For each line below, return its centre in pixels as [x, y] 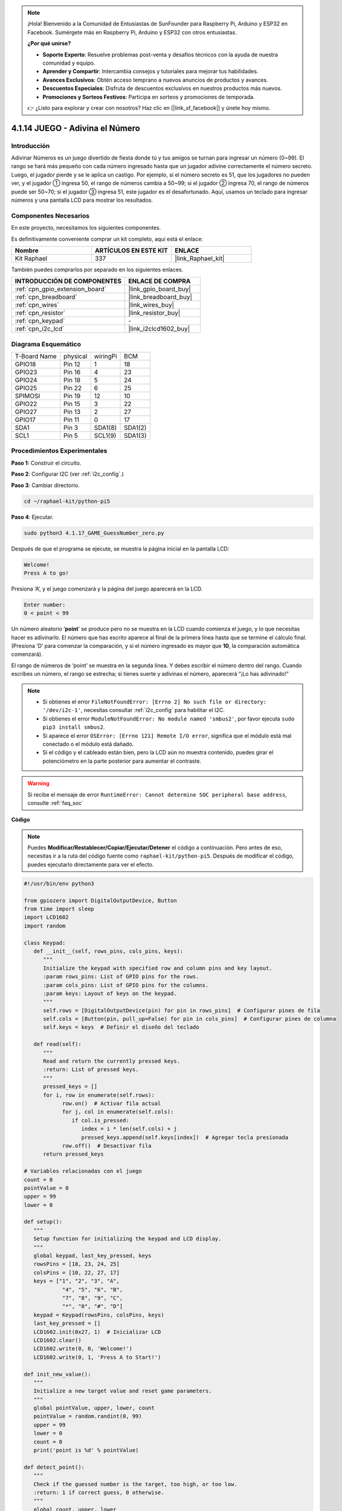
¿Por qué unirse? [49, 44]
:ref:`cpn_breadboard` [46, 297]
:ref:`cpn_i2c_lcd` [40, 329]
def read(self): [57, 1044]
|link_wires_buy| [151, 305]
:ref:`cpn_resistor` [40, 313]
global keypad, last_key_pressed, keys [92, 1256]
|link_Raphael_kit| [200, 258]
